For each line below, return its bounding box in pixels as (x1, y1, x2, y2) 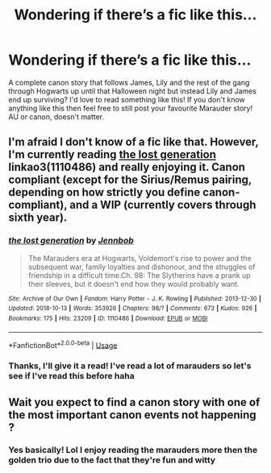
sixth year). (8, 211, 68, 225)
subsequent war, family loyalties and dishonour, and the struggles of (27, 262, 256, 272)
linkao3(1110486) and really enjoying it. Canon (8, 160, 246, 174)
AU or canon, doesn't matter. (8, 111, 105, 122)
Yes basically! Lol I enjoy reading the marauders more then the (8, 445, 258, 456)
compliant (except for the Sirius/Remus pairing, (8, 173, 252, 187)
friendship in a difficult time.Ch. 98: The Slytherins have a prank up (27, 270, 252, 280)
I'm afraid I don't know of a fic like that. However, (8, 135, 259, 149)
